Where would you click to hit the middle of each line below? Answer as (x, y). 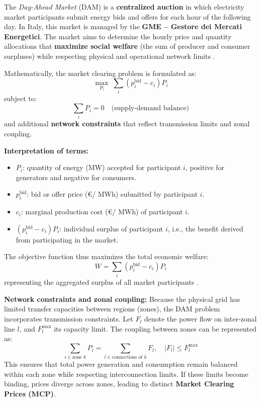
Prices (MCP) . (30, 393)
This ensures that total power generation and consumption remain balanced (121, 364)
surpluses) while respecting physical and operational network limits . (110, 56)
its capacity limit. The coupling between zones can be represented (155, 328)
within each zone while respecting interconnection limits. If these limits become (126, 374)
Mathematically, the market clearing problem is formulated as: (100, 73)
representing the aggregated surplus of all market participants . (101, 282)
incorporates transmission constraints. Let (69, 319)
